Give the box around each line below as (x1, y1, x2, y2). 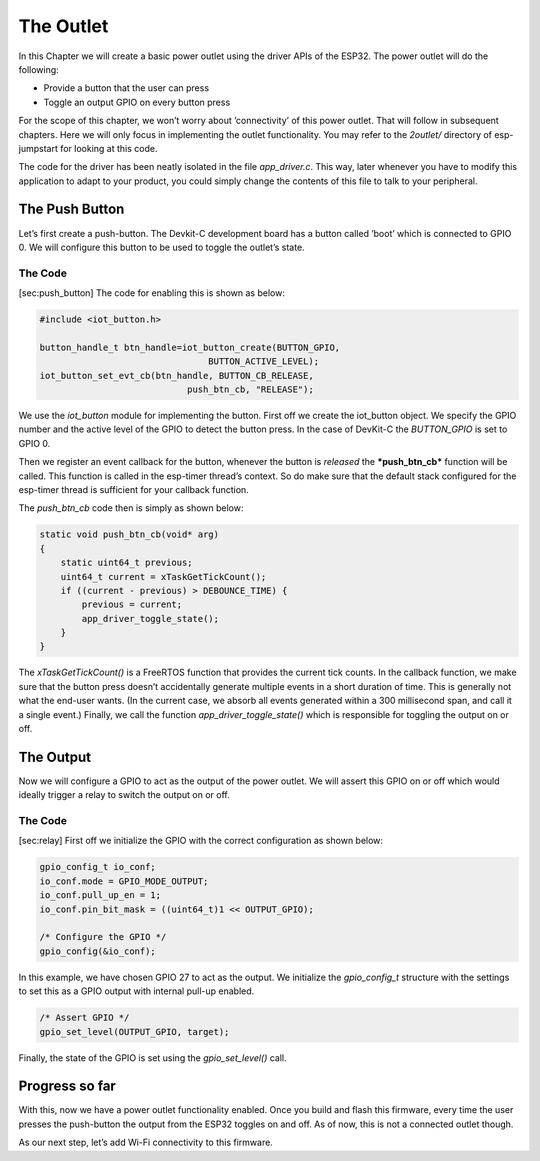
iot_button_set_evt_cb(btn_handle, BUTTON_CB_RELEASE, (39, 370, 314, 381)
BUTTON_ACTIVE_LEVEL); (208, 356, 320, 367)
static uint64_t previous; (60, 557, 194, 569)
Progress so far (18, 1078, 117, 1095)
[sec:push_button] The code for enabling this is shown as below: (18, 287, 285, 299)
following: (18, 63, 59, 75)
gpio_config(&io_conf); (39, 945, 157, 957)
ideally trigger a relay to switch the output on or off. (18, 789, 230, 801)
